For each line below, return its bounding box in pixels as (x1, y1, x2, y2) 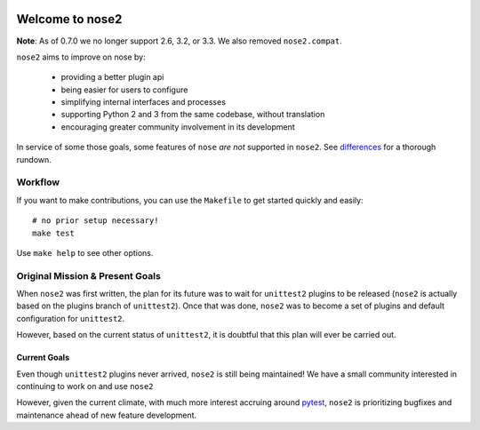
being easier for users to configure (60, 84, 188, 95)
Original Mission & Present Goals (16, 269, 162, 282)
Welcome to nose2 (16, 12, 123, 27)
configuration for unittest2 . (16, 313, 125, 323)
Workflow (16, 176, 60, 188)
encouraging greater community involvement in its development (60, 121, 295, 132)
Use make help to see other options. (16, 247, 154, 258)
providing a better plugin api (60, 72, 164, 83)
